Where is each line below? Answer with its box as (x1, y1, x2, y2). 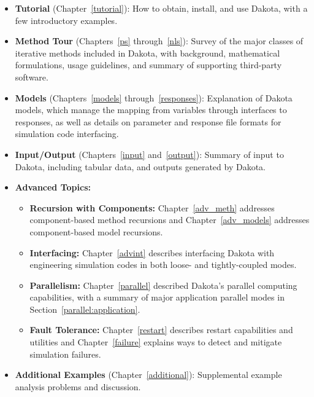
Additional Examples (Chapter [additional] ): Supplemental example (15, 368, 282, 381)
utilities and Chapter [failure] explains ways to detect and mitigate (29, 336, 282, 348)
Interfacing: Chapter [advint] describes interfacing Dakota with (29, 246, 275, 259)
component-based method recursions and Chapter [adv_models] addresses (29, 213, 310, 226)
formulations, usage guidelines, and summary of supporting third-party (15, 58, 282, 71)
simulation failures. (29, 347, 101, 360)
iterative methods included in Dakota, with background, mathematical (15, 46, 280, 59)
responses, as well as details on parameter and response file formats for (15, 115, 281, 128)
